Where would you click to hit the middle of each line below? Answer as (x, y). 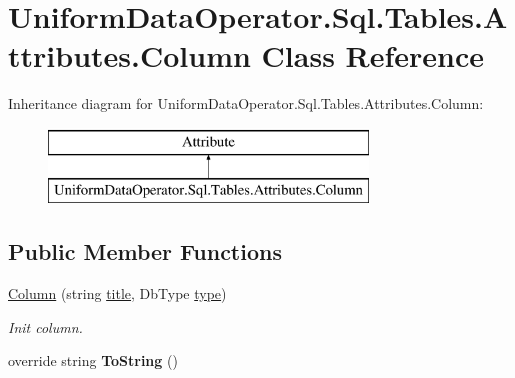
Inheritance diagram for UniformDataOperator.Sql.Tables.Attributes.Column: (246, 103)
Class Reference (373, 55)
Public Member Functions (145, 251)
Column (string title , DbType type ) (117, 293)
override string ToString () (93, 360)
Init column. (45, 326)
